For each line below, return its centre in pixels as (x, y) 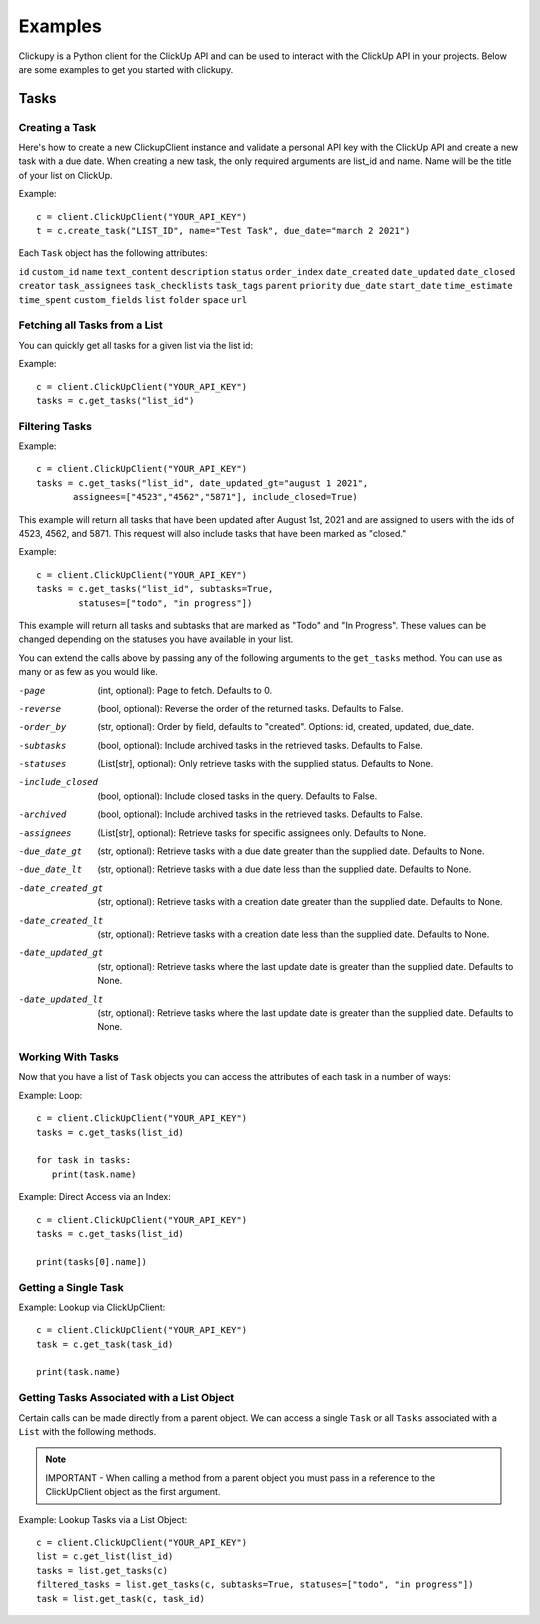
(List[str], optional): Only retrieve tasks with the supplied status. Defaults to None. (265, 764)
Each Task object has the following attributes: (113, 253)
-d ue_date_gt (50, 851)
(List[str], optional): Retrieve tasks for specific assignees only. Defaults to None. (262, 832)
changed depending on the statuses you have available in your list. (156, 639)
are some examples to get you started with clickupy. (126, 69)
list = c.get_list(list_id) (105, 1556)
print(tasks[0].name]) (92, 1261)
